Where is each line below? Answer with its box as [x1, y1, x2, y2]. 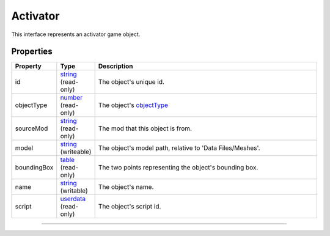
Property [15, 62, 42, 70]
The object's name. [98, 183, 154, 191]
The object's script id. [98, 202, 161, 211]
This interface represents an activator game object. [11, 31, 141, 38]
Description [98, 62, 133, 70]
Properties [11, 46, 53, 57]
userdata [60, 194, 86, 203]
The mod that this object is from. [98, 124, 193, 133]
